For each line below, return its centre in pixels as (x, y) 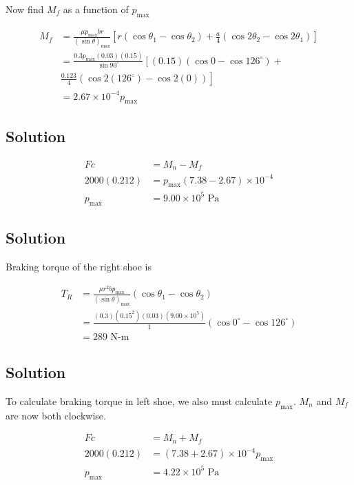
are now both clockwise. (56, 415)
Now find (25, 9)
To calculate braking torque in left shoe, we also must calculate (139, 401)
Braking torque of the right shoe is (79, 266)
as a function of (96, 9)
